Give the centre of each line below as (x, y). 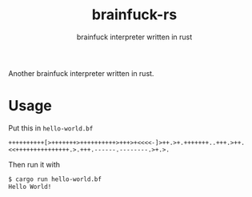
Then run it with (34, 164)
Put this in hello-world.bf (51, 128)
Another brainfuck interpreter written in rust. (81, 73)
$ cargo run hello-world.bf (55, 179)
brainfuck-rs (134, 15)
